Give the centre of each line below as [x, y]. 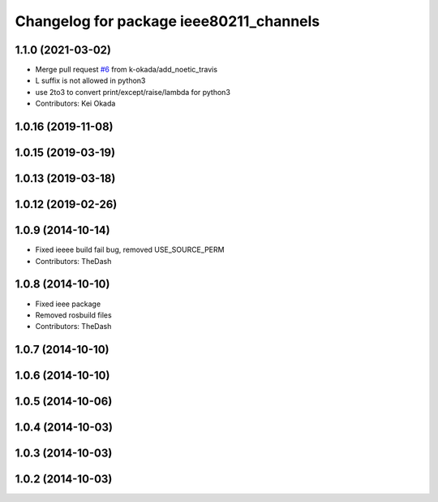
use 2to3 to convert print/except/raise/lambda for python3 [133, 92]
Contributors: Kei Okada [75, 104]
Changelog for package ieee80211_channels [167, 21]
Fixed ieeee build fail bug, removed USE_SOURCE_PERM [130, 250]
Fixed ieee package [68, 304]
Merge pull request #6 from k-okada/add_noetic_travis [127, 70]
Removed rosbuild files [74, 315]
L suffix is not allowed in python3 [90, 80]
